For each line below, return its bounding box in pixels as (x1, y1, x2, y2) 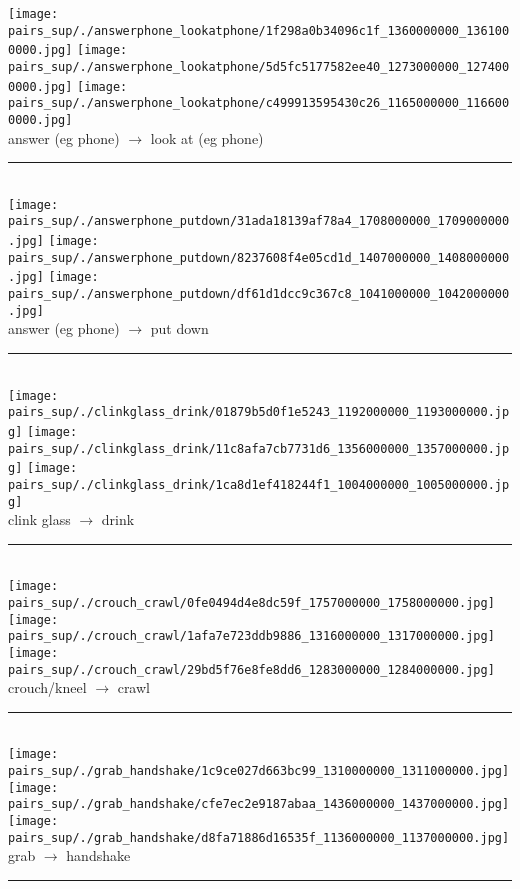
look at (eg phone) (150, 127, 264, 148)
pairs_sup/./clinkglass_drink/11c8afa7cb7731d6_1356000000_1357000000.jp (8, 441, 510, 456)
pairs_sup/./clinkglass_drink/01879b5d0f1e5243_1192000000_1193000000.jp (8, 405, 510, 420)
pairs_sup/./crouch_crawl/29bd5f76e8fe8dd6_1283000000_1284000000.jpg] (8, 662, 495, 677)
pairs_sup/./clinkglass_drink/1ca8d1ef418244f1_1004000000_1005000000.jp (8, 477, 510, 492)
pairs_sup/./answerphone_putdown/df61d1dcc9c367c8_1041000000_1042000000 (8, 287, 510, 302)
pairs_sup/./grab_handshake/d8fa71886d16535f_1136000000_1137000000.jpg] (8, 830, 510, 845)
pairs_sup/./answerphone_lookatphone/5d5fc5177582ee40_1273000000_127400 (8, 59, 510, 74)
